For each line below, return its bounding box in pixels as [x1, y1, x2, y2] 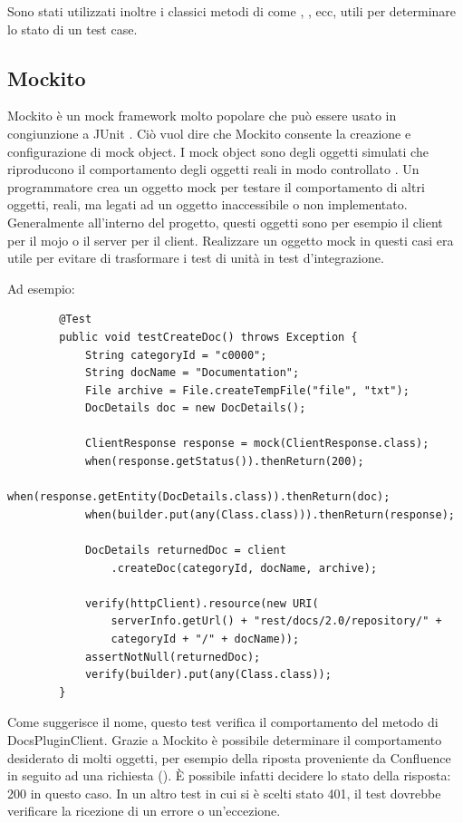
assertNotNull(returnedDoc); [84, 650, 261, 663]
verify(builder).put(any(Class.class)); [84, 668, 332, 682]
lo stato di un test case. [7, 19, 138, 38]
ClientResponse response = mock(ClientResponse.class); [84, 437, 429, 450]
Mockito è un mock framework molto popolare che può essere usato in [7, 106, 397, 125]
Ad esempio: [7, 278, 75, 297]
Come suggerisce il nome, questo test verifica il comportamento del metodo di [7, 712, 439, 731]
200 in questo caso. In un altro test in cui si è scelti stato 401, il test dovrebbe [7, 783, 441, 802]
